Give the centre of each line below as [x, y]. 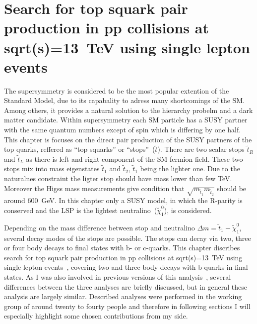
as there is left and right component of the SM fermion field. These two [134, 159]
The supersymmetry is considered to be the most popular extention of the [117, 90]
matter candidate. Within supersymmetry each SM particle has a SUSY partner [126, 120]
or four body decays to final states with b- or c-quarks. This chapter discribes [122, 248]
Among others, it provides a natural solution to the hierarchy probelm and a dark [128, 110]
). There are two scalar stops [201, 149]
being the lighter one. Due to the [190, 168]
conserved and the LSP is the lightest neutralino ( [81, 210]
